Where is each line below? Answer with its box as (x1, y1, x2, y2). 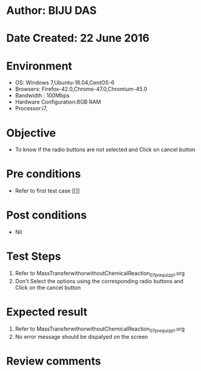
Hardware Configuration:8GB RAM (15, 98, 101, 106)
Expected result (6, 305, 88, 319)
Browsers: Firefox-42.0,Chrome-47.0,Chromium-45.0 (15, 85, 148, 93)
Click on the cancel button (15, 284, 81, 291)
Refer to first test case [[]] (15, 187, 80, 194)
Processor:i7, (15, 105, 48, 112)
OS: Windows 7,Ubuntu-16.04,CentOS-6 (15, 79, 115, 87)
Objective (6, 126, 56, 140)
